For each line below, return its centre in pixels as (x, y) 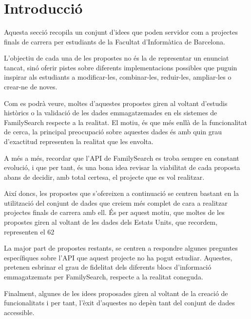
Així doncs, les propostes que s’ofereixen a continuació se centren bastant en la (122, 193)
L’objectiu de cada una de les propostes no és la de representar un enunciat (116, 58)
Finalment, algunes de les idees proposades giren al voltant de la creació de (116, 293)
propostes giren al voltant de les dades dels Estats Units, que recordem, (111, 222)
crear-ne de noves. (31, 86)
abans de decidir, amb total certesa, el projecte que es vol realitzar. (104, 177)
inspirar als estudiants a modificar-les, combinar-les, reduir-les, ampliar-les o (118, 77)
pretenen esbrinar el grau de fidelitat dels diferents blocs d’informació (108, 267)
